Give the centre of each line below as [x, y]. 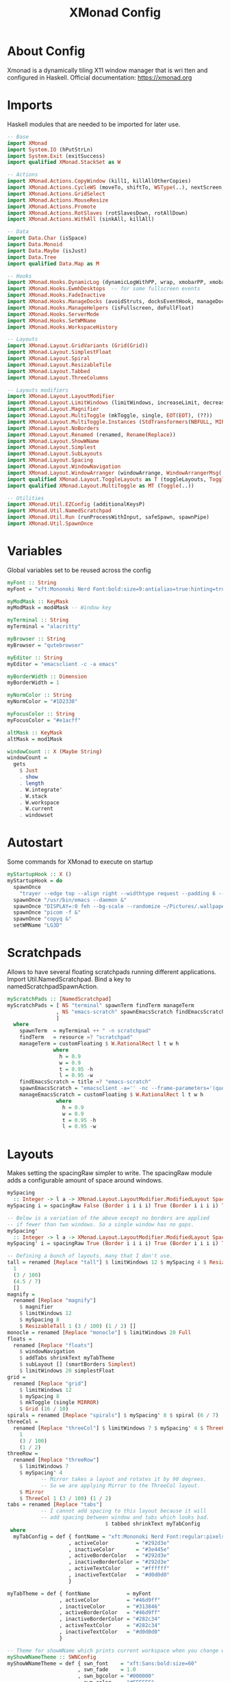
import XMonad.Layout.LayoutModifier [61, 396]
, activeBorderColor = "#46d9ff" [110, 1613]
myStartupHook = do [35, 881]
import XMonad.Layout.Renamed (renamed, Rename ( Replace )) [91, 435]
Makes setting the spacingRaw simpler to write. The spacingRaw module [110, 1173]
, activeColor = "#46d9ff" [110, 1600]
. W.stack [34, 796]
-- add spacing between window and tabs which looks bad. [125, 1517]
